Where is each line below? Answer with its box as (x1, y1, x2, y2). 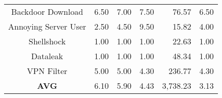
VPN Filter (26, 65, 68, 77)
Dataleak (31, 50, 63, 62)
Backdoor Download (11, 6, 84, 17)
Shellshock (29, 35, 66, 47)
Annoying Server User (8, 20, 87, 32)
